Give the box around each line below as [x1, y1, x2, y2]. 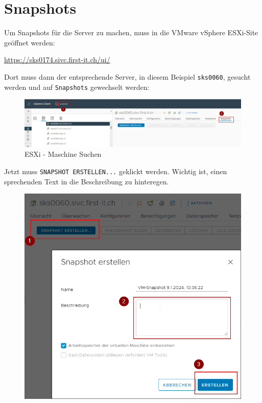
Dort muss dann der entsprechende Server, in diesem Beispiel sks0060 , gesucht [4, 71, 251, 82]
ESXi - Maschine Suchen [25, 149, 102, 159]
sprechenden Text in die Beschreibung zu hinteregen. [4, 176, 169, 186]
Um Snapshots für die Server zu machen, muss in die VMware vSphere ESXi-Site [4, 27, 258, 38]
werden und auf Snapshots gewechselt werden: [4, 81, 150, 92]
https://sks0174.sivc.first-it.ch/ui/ [4, 54, 110, 65]
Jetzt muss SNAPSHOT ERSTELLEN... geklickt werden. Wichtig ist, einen [4, 165, 227, 176]
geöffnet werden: [4, 37, 55, 48]
